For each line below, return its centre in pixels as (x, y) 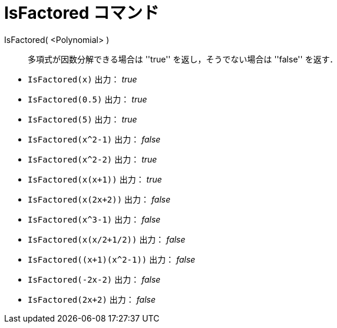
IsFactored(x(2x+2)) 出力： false (99, 199)
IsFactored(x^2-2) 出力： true (92, 159)
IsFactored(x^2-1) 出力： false (94, 139)
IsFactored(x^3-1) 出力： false (94, 219)
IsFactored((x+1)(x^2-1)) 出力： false (112, 259)
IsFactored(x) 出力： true (82, 79)
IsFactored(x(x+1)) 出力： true (95, 179)
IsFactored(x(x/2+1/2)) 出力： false (107, 239)
